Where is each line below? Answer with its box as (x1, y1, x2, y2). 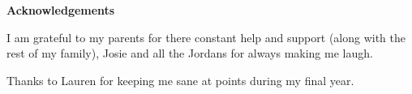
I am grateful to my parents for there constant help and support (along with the (6, 28, 406, 45)
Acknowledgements (6, 2, 115, 18)
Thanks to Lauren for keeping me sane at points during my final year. (6, 71, 354, 88)
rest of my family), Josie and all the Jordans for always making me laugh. (6, 45, 373, 62)
